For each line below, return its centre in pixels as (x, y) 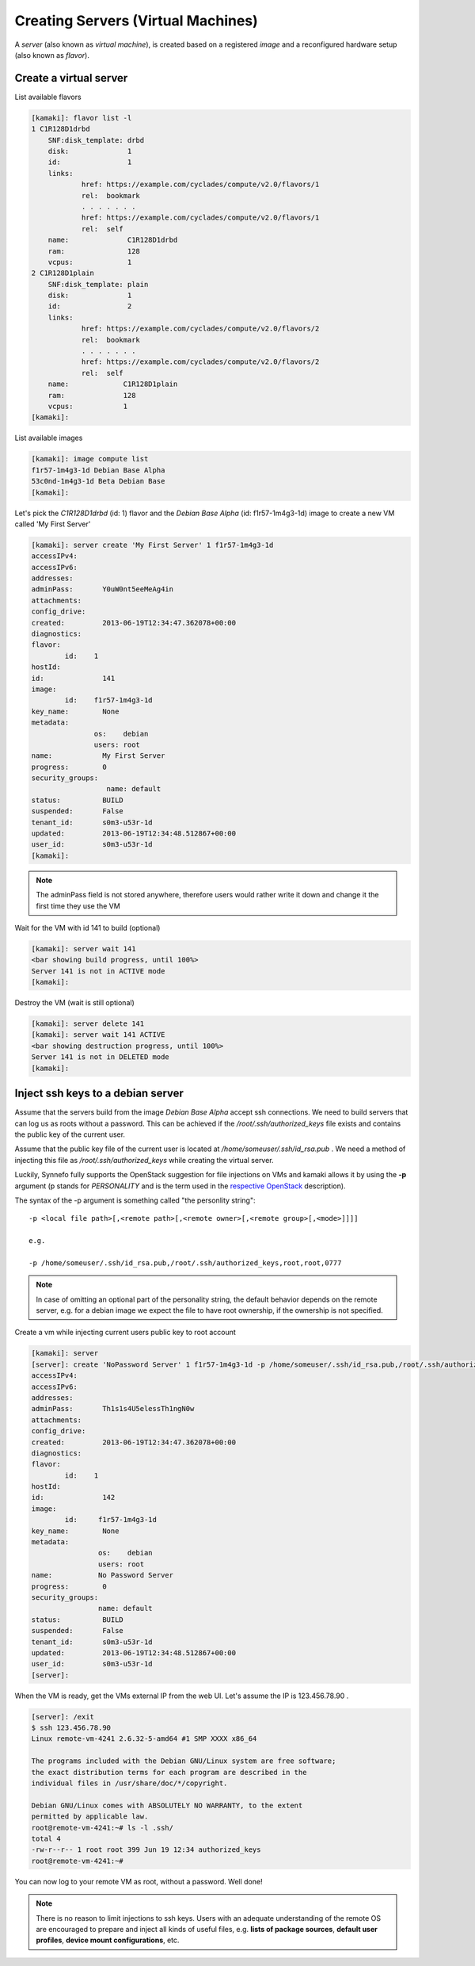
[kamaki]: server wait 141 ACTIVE (98, 1035)
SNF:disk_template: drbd (96, 140)
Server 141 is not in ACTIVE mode (98, 971)
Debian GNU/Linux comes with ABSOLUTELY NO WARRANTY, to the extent (167, 1805)
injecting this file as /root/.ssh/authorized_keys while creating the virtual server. (144, 1160)
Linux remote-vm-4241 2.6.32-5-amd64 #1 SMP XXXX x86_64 (144, 1739)
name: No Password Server (103, 1575)
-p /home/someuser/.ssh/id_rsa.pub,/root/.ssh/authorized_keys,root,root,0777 (185, 1263)
